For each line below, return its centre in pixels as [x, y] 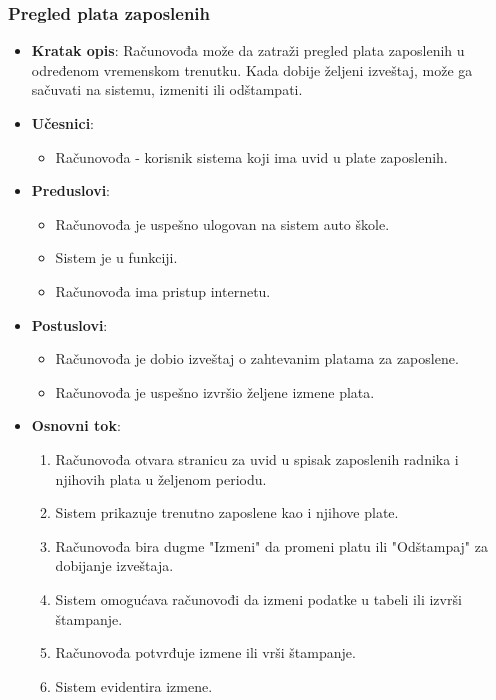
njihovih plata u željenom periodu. [161, 478]
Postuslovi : [69, 324]
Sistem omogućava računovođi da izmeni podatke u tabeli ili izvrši [258, 598]
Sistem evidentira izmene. [134, 685]
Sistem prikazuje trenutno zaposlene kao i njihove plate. [227, 512]
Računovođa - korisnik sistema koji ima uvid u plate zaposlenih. [251, 156]
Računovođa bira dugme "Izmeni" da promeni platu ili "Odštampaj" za [271, 545]
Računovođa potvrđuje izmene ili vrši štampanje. [205, 652]
